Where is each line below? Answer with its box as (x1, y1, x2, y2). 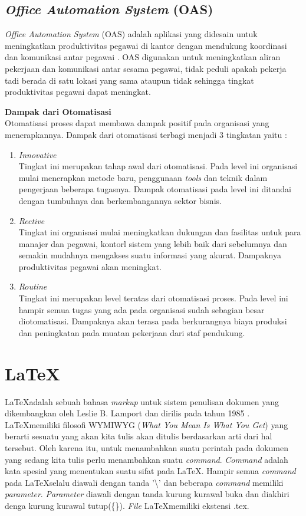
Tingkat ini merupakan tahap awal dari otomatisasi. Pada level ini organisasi (18, 160, 298, 172)
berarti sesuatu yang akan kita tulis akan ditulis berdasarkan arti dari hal (5, 430, 272, 442)
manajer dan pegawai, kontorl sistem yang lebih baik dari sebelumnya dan (18, 237, 287, 249)
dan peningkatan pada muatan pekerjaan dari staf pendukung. (18, 326, 245, 338)
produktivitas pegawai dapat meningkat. (5, 86, 151, 98)
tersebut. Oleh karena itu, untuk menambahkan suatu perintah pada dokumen (5, 441, 289, 453)
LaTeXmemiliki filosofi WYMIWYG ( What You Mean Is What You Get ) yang (5, 418, 288, 430)
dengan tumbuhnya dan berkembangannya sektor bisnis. (18, 194, 222, 206)
